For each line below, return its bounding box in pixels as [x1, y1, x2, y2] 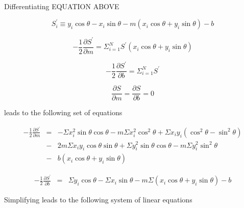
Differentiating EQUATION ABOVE [4, 1, 119, 11]
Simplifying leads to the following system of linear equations [4, 194, 192, 205]
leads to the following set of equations [4, 107, 123, 118]
